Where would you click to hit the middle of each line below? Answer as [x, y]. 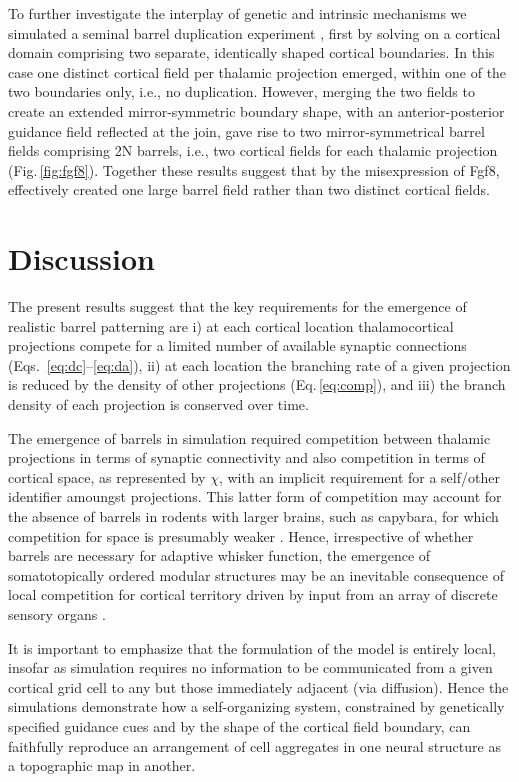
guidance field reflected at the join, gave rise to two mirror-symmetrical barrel [246, 130]
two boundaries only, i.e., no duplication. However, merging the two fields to [241, 91]
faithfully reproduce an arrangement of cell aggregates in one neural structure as [254, 745]
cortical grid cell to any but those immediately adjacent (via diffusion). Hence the [258, 686]
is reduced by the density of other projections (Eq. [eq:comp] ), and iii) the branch [257, 384]
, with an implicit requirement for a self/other [359, 476]
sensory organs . [57, 613]
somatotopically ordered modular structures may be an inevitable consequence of [256, 574]
